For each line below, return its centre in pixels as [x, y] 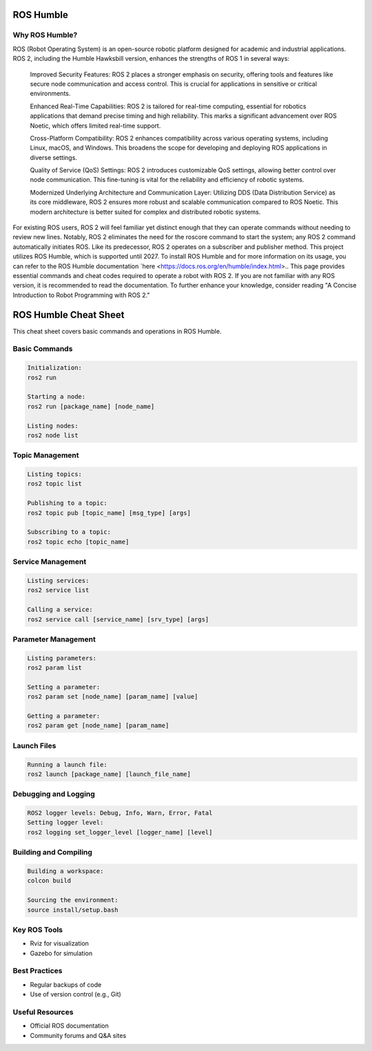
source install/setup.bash [73, 910]
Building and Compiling [53, 852]
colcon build [49, 881]
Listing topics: [55, 474]
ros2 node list [53, 435]
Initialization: [55, 368]
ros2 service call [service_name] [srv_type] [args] [118, 619]
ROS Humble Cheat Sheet [69, 315]
